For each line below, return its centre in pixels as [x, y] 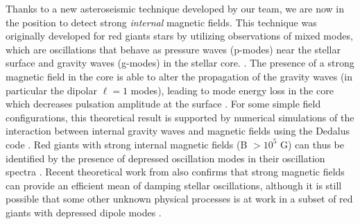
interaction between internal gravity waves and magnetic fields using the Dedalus [178, 131]
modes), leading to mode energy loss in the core [232, 90]
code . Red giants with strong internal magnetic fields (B [127, 144]
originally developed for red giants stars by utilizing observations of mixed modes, [179, 36]
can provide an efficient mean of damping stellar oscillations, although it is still [174, 185]
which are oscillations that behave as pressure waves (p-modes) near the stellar [173, 49]
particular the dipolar [51, 90]
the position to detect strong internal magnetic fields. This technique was [161, 22]
